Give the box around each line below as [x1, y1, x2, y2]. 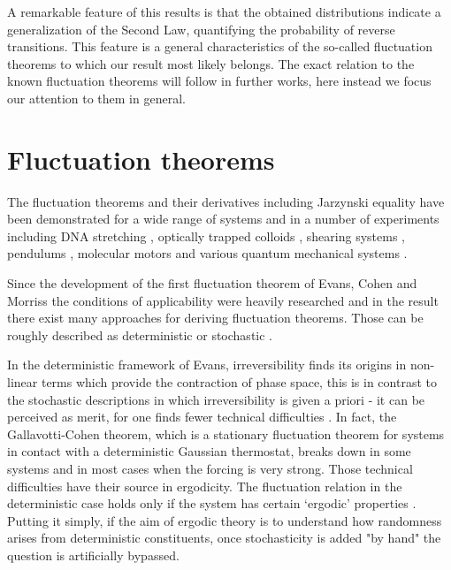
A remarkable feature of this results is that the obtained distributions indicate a [7, 3, 441, 20]
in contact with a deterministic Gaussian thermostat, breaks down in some [7, 442, 411, 460]
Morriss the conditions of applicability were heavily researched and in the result [7, 291, 439, 309]
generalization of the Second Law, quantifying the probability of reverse [7, 19, 395, 38]
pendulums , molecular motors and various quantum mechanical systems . [7, 244, 408, 262]
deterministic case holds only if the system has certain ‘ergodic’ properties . [7, 494, 417, 513]
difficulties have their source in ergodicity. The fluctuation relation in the [7, 476, 402, 495]
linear [7, 373, 38, 391]
